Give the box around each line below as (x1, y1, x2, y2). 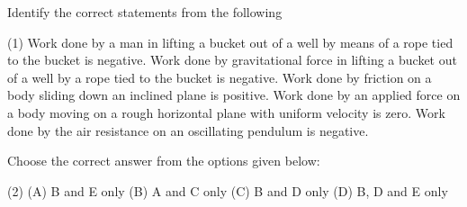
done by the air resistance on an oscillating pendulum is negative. (7, 121, 369, 139)
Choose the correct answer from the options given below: (7, 151, 320, 170)
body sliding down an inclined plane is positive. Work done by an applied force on (7, 85, 461, 104)
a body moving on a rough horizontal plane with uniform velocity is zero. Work (7, 103, 445, 121)
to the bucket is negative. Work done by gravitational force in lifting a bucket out (7, 50, 457, 69)
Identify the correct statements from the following (7, 3, 283, 21)
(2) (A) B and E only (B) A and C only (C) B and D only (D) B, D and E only (7, 181, 448, 200)
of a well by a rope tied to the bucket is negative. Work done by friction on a (7, 67, 432, 86)
